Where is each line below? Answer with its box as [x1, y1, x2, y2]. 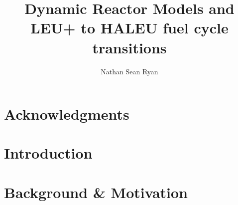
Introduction [4, 143, 93, 163]
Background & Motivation [4, 182, 188, 202]
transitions [92, 37, 167, 57]
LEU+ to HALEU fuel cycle [30, 17, 229, 38]
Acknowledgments [4, 104, 129, 124]
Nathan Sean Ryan [101, 66, 158, 76]
